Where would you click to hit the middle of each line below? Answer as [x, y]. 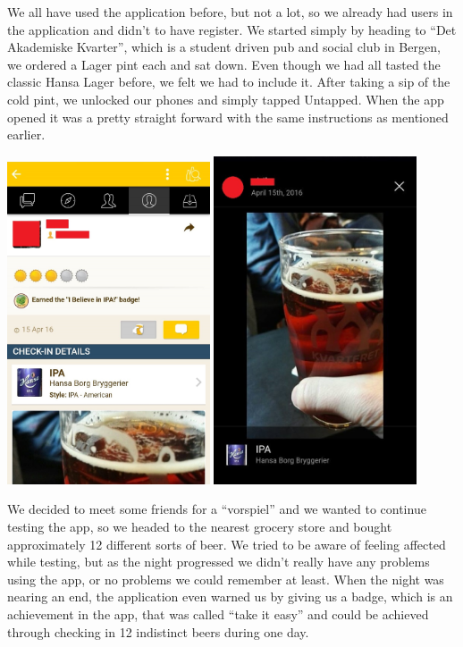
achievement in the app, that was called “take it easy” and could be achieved [218, 614]
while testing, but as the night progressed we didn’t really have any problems [219, 562]
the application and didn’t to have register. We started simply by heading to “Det [232, 29]
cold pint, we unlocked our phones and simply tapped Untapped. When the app [226, 99]
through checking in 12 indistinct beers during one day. [158, 631]
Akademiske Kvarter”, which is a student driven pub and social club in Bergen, [224, 47]
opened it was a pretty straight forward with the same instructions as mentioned [228, 117]
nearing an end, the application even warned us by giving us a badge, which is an [230, 597]
